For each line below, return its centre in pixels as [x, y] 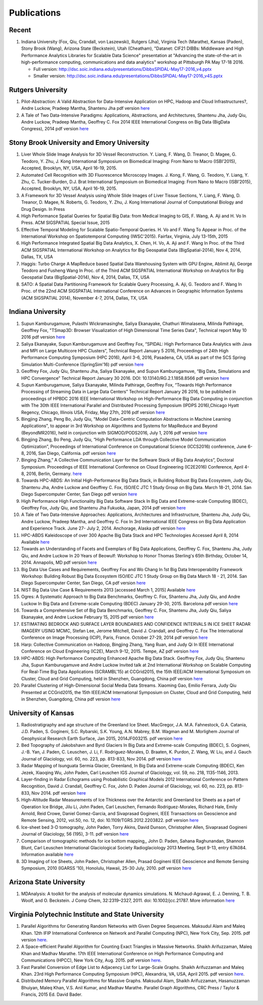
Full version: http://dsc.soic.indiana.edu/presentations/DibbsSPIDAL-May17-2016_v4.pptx [122, 69]
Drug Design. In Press [43, 209]
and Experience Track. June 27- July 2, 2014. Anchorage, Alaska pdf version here [103, 528]
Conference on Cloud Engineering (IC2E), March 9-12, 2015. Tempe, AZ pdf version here [110, 651]
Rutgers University [38, 90]
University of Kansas [41, 713]
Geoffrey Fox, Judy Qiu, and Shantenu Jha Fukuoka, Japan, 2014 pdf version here [103, 508]
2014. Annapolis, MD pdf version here [59, 563]
